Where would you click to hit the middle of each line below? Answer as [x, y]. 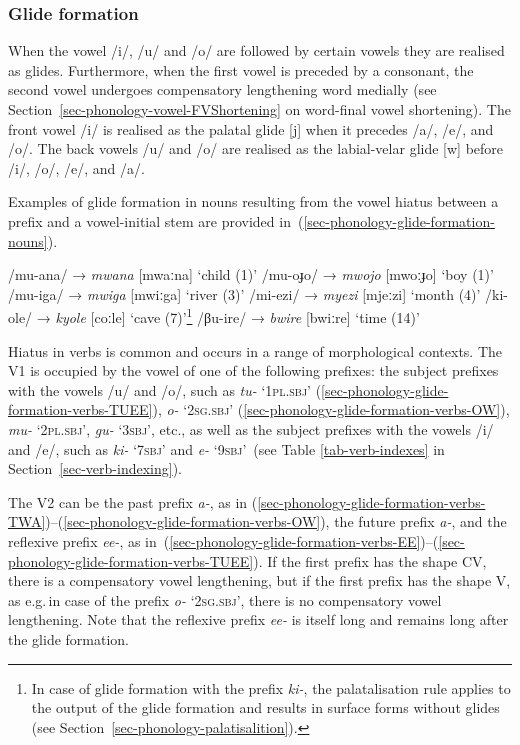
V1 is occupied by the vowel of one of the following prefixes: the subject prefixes [253, 370]
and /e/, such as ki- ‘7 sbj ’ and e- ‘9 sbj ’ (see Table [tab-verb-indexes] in [226, 448]
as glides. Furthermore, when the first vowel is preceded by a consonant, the [241, 69]
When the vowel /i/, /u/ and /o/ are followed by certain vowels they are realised [256, 50]
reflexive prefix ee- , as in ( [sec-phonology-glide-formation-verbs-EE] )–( [223, 540]
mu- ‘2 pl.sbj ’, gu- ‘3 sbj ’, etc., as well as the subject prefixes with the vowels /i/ [251, 428]
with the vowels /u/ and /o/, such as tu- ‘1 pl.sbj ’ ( [165, 389]
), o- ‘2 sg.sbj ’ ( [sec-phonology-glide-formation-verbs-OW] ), [331, 409]
